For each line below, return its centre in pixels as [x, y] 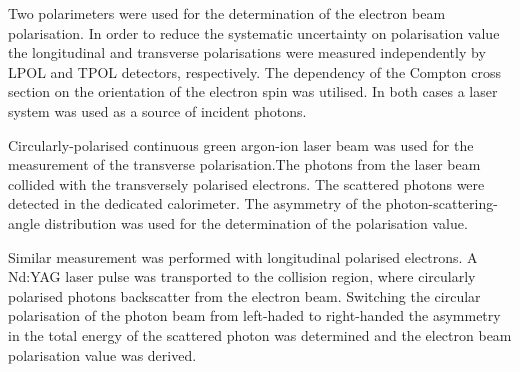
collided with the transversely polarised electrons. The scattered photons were [246, 183]
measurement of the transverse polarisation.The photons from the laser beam [244, 164]
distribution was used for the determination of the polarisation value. [256, 222]
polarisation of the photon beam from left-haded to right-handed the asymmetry [254, 315]
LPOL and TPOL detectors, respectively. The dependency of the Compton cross [254, 71]
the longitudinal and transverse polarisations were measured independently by [247, 52]
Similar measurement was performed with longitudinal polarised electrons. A [243, 256]
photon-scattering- [441, 203]
